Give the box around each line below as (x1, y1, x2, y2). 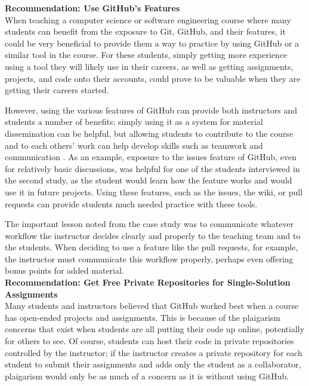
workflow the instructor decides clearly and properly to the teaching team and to (5, 229, 301, 241)
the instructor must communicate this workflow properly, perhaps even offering (5, 252, 293, 265)
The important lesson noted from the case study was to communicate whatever (5, 217, 294, 230)
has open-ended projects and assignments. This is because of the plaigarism (5, 311, 280, 323)
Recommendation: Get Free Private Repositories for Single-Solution (5, 276, 291, 289)
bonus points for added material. (5, 264, 124, 277)
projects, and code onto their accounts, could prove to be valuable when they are (5, 72, 301, 84)
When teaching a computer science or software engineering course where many (5, 13, 291, 26)
